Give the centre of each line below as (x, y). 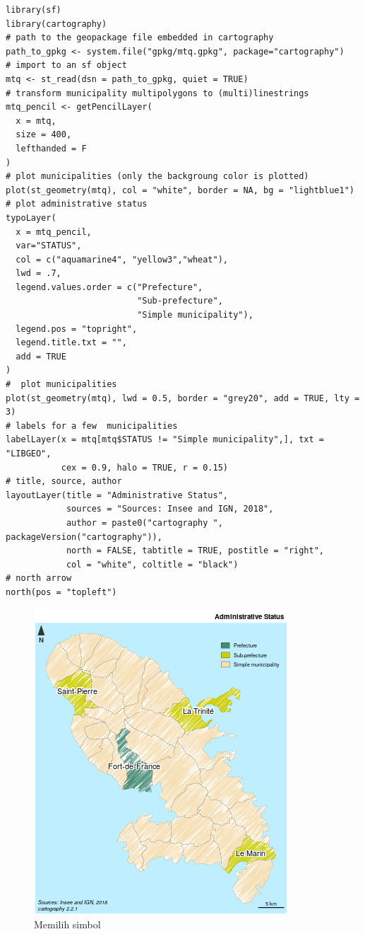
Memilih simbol (67, 924)
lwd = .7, (38, 273)
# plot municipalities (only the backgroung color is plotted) (157, 177)
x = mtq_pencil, (54, 232)
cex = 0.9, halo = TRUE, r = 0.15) (144, 467)
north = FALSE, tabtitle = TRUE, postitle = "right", (195, 551)
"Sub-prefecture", (180, 301)
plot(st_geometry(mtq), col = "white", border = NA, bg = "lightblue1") (180, 190)
